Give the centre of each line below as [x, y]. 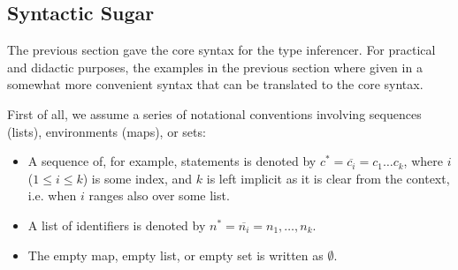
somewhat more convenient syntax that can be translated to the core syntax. [215, 84]
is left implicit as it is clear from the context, [328, 178]
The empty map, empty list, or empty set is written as [176, 255]
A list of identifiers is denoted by [117, 225]
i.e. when [52, 195]
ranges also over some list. [159, 195]
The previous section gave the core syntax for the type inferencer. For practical [221, 50]
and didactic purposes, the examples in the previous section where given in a [215, 67]
